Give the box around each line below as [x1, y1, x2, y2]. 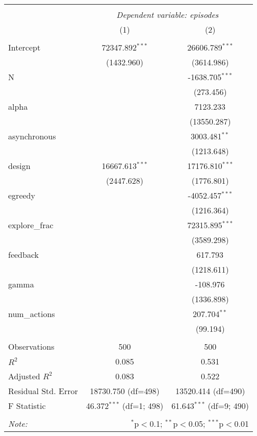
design [8, 160, 31, 172]
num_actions [8, 308, 55, 320]
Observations [8, 341, 55, 352]
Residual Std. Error [8, 385, 78, 397]
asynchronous [8, 130, 56, 142]
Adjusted [8, 370, 40, 382]
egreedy [8, 189, 35, 201]
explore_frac [8, 219, 54, 231]
